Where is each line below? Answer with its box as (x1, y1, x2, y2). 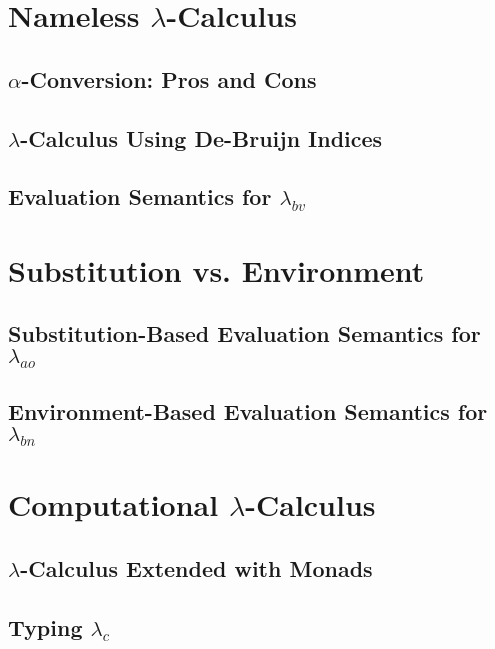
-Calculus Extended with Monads (20, 552, 373, 583)
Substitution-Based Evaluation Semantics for (8, 318, 481, 349)
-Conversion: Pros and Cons (21, 63, 317, 94)
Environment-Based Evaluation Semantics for (8, 396, 488, 427)
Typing (8, 611, 83, 642)
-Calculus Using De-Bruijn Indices (20, 122, 383, 153)
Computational (8, 484, 219, 525)
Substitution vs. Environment (8, 249, 425, 290)
